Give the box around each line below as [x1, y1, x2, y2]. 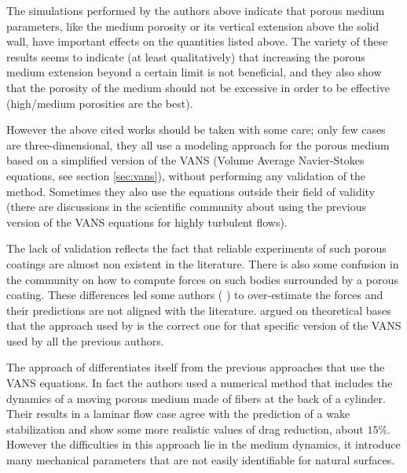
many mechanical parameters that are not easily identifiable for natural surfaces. [6, 452, 395, 468]
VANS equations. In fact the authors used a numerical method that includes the [6, 375, 393, 391]
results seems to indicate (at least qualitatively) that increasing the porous [6, 48, 365, 65]
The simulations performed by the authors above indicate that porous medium [6, 2, 385, 18]
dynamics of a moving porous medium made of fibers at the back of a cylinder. [6, 390, 386, 406]
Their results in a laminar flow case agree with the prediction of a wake [6, 405, 350, 422]
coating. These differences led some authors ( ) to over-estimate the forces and [6, 286, 383, 303]
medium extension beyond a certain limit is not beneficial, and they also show [6, 64, 382, 80]
